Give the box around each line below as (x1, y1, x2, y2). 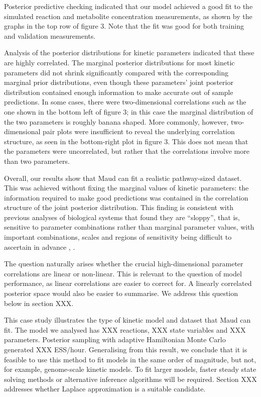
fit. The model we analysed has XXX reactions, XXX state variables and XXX (4, 324, 246, 335)
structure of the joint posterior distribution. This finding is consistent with (4, 202, 233, 213)
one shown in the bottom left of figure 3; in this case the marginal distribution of (4, 106, 253, 117)
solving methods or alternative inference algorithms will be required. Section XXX (4, 373, 257, 384)
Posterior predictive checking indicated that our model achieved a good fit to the (4, 1, 253, 11)
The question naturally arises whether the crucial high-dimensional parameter (4, 258, 243, 269)
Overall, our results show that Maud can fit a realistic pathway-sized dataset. (4, 172, 242, 183)
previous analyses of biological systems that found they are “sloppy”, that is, (4, 212, 240, 222)
